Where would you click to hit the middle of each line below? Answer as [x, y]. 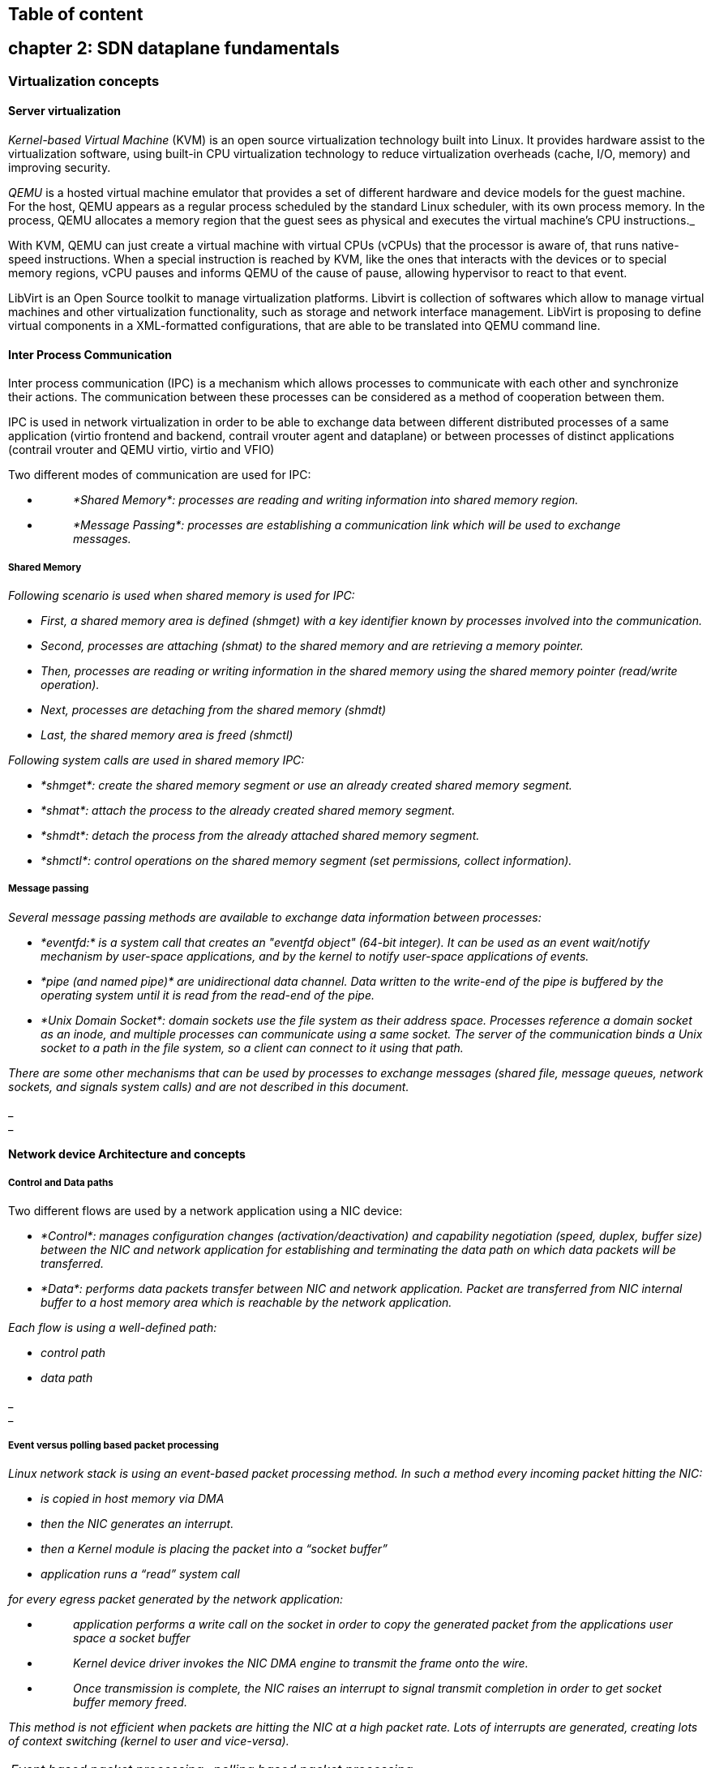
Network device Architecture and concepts [127, 1154]
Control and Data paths [61, 1182]
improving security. [60, 168]
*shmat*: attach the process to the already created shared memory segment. [248, 811]
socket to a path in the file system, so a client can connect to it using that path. [252, 1047]
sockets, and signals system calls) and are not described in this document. [209, 1086]
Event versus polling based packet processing [114, 1445]
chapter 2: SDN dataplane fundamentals [174, 49]
